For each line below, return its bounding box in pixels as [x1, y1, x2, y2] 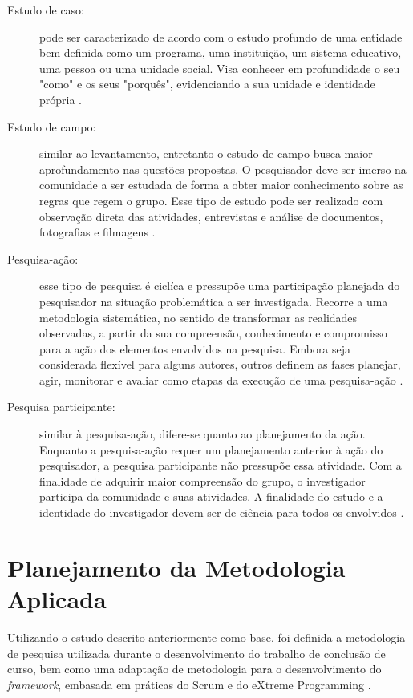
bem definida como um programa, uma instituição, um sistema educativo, [39, 44, 402, 61]
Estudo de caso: [7, 2, 85, 18]
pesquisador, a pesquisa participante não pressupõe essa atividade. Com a [39, 457, 402, 474]
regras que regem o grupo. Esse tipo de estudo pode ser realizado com [39, 192, 383, 208]
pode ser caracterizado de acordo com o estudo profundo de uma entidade [39, 28, 403, 45]
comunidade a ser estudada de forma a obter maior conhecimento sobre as [39, 176, 403, 193]
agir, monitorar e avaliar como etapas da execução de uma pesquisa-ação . [39, 371, 403, 388]
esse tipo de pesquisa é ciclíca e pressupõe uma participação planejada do [39, 277, 400, 294]
